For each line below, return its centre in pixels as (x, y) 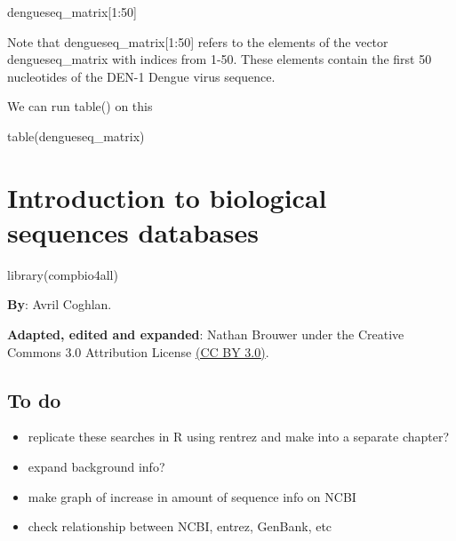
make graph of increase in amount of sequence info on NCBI (192, 496)
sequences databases (133, 231)
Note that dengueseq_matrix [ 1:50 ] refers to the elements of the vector (198, 41)
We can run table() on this (80, 106)
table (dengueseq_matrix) (76, 135)
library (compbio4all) (63, 274)
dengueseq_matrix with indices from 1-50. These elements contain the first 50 (220, 59)
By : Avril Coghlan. (60, 304)
